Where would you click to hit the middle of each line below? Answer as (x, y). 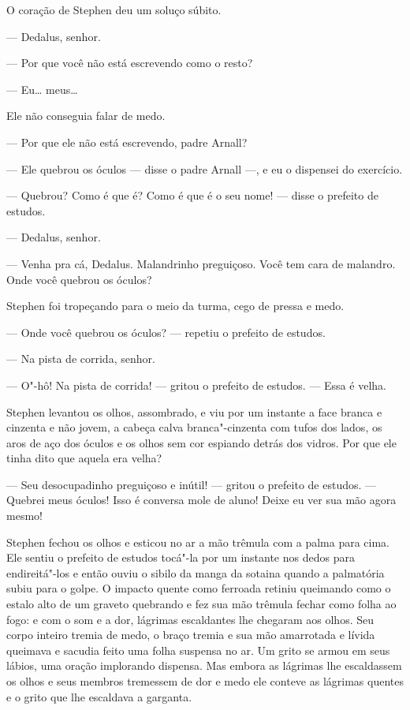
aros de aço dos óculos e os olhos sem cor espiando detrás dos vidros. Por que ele (201, 442)
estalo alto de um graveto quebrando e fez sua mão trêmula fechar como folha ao (201, 604)
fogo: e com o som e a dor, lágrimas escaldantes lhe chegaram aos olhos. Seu (190, 619)
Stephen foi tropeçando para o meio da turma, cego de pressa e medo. (175, 306)
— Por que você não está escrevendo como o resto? (130, 63)
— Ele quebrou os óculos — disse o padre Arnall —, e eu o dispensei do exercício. (205, 168)
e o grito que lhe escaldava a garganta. (99, 696)
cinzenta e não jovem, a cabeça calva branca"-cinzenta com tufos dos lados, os (194, 427)
